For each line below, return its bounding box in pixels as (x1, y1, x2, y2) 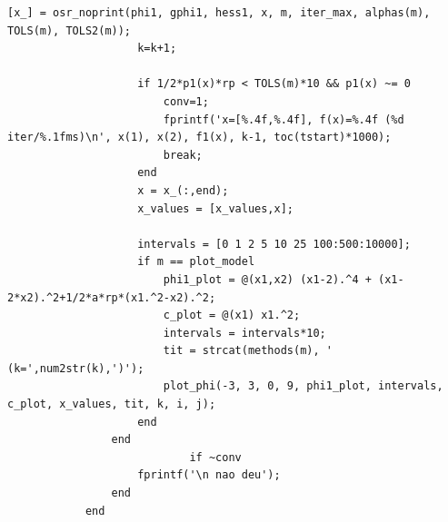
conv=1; (163, 94, 209, 108)
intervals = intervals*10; (163, 326, 326, 340)
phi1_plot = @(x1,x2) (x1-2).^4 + (163, 272, 372, 286)
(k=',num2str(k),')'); (7, 361, 144, 375)
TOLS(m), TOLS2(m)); (7, 24, 132, 37)
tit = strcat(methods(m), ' (163, 344, 333, 358)
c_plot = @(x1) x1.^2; (163, 309, 301, 322)
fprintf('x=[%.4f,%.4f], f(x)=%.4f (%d (163, 113, 404, 126)
